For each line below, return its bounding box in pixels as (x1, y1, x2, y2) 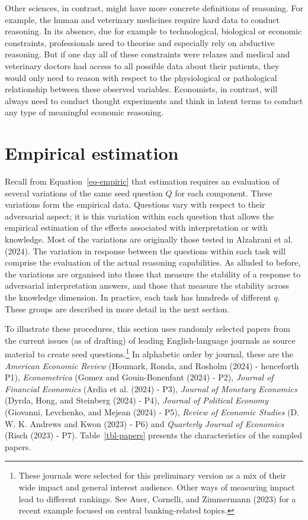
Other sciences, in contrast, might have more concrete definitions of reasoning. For (5, 2, 304, 14)
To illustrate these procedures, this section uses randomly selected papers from (5, 322, 290, 335)
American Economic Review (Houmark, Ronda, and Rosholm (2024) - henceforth (5, 359, 299, 372)
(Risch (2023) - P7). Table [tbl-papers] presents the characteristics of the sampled (5, 429, 302, 441)
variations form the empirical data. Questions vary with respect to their (5, 198, 265, 211)
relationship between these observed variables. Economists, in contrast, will (5, 83, 278, 95)
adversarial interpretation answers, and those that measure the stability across (5, 279, 289, 292)
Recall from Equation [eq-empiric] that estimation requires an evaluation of (5, 175, 280, 188)
